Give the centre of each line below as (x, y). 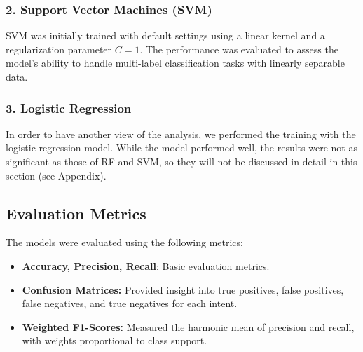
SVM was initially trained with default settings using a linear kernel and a (165, 35)
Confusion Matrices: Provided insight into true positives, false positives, (183, 289)
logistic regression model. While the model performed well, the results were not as (181, 148)
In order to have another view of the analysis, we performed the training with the (181, 134)
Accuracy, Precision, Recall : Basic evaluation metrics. (146, 265)
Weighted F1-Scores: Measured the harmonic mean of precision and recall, (188, 326)
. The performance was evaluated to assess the (239, 49)
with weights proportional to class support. (115, 340)
